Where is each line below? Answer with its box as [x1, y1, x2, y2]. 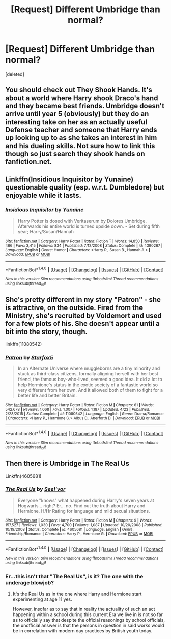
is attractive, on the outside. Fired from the [5, 303, 144, 312]
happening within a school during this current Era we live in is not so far [12, 611, 163, 618]
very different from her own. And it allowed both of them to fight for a [17, 387, 163, 393]
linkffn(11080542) [5, 341, 42, 347]
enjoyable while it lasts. [5, 191, 81, 200]
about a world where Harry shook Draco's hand [5, 93, 158, 103]
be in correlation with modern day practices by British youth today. [12, 628, 153, 634]
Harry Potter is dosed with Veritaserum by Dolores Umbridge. [17, 218, 147, 224]
